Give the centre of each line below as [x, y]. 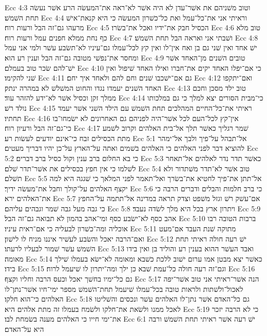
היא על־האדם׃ [24, 329]
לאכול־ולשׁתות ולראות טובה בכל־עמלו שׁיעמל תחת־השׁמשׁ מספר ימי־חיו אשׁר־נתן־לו [124, 289]
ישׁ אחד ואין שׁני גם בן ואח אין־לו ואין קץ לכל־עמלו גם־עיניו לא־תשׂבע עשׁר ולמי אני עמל [131, 47]
